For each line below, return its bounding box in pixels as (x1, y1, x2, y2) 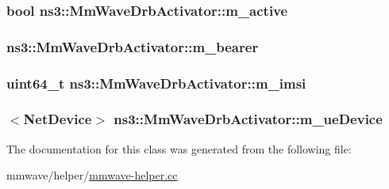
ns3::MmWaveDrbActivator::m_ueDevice (114, 109, 383, 129)
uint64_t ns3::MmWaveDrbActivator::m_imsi (6, 73, 306, 93)
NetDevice (23, 109, 92, 129)
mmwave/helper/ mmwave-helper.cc (6, 167, 178, 183)
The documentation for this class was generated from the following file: (6, 140, 352, 157)
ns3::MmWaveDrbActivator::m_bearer (6, 36, 259, 56)
